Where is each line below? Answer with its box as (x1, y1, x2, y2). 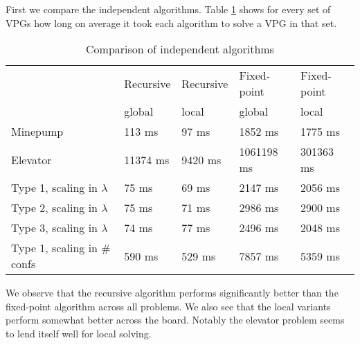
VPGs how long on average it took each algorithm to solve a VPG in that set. (6, 15, 337, 30)
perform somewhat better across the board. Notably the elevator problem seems (6, 312, 345, 327)
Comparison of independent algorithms (86, 41, 274, 57)
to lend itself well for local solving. (6, 326, 152, 340)
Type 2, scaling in (11, 200, 98, 216)
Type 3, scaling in (11, 220, 98, 236)
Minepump (11, 123, 64, 140)
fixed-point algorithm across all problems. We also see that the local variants (6, 299, 331, 313)
